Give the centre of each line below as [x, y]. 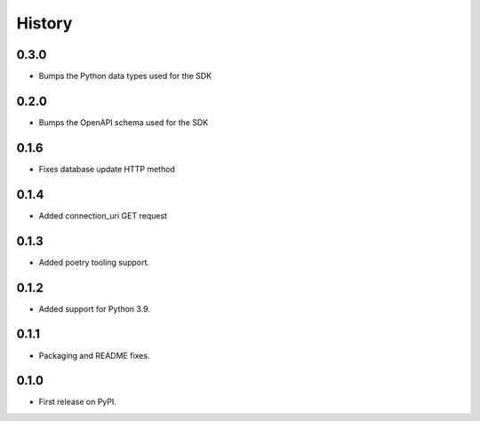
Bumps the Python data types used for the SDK [125, 76]
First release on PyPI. [78, 402]
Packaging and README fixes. [94, 355]
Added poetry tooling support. [94, 262]
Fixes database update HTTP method [107, 169]
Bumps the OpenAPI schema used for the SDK [124, 122]
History [44, 23]
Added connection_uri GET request [103, 215]
